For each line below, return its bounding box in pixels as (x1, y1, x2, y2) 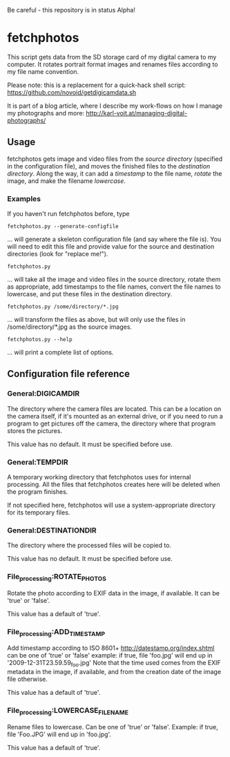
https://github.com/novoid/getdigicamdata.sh (7, 88, 137, 96)
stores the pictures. (7, 426, 63, 434)
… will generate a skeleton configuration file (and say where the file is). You (7, 235, 222, 244)
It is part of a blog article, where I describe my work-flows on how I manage (7, 102, 223, 110)
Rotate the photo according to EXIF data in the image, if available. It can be (7, 588, 220, 597)
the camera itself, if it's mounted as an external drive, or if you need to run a (7, 412, 223, 420)
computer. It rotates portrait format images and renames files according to (7, 60, 218, 68)
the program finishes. (7, 488, 68, 496)
